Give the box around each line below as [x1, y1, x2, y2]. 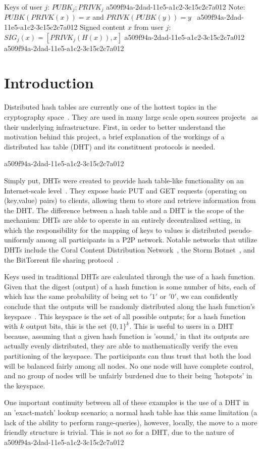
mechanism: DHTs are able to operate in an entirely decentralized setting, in [4, 215, 241, 225]
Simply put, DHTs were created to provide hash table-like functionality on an [4, 175, 244, 185]
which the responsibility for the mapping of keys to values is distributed [4, 224, 227, 235]
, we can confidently [176, 291, 238, 302]
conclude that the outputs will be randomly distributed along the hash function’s [4, 301, 255, 312]
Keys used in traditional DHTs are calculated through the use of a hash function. [4, 271, 255, 282]
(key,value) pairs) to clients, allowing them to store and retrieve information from [4, 195, 256, 206]
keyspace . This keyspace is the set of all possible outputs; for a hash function [4, 311, 246, 321]
